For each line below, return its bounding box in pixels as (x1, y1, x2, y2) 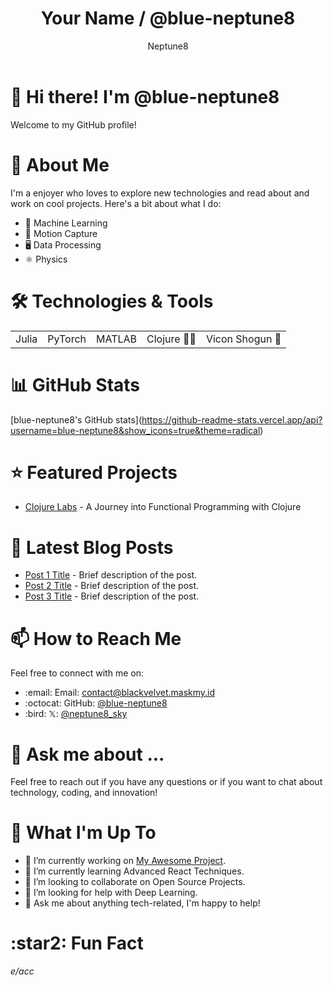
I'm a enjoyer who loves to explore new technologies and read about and (10, 187, 310, 199)
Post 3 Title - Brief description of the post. (24, 590, 200, 602)
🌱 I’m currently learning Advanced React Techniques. (24, 865, 245, 877)
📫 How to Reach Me (10, 627, 182, 650)
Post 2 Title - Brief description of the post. (24, 580, 200, 592)
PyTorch (47, 332, 87, 346)
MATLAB (96, 332, 138, 346)
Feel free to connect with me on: (10, 667, 144, 679)
